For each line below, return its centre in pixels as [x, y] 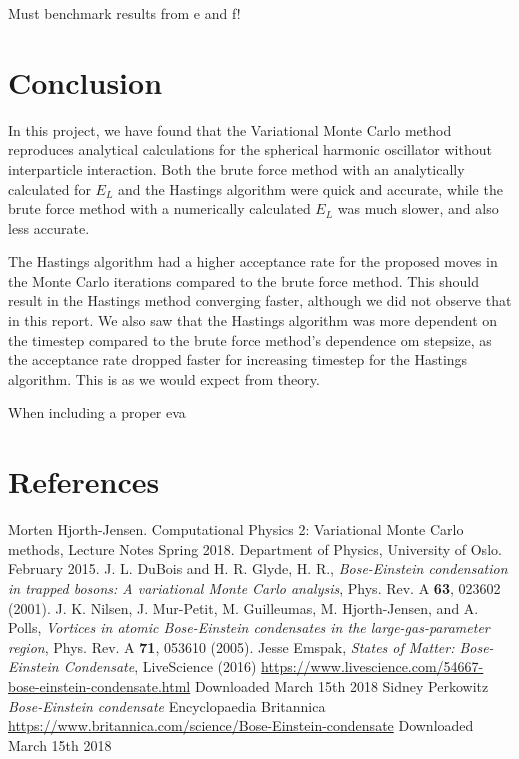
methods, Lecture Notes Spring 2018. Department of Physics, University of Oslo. [255, 548]
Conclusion [85, 81]
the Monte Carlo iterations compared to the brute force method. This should [243, 280]
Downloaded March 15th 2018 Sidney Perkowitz [341, 685]
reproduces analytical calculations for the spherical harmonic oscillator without [250, 149]
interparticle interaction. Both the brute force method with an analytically [236, 168]
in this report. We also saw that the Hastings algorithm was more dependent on [253, 320]
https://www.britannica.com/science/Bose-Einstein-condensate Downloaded [241, 725]
